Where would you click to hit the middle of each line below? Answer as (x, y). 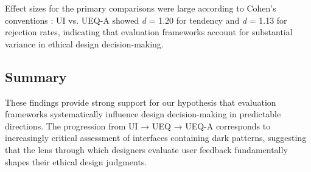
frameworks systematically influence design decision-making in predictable (143, 114)
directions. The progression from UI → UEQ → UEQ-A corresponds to (138, 126)
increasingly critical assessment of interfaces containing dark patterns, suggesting (156, 138)
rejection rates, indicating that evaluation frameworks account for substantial (149, 32)
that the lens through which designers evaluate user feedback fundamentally (146, 149)
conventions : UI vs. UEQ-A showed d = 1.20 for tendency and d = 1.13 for (146, 20)
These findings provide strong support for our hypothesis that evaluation (141, 102)
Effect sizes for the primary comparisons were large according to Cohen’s (141, 8)
